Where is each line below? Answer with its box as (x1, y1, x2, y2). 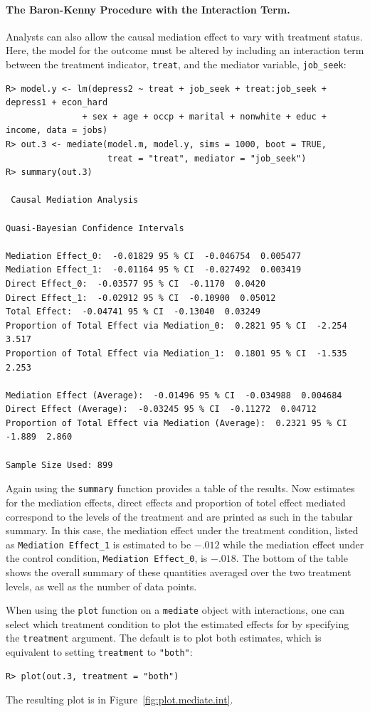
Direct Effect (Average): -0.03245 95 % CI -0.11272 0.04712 (6, 404, 317, 415)
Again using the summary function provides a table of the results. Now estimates (6, 481, 355, 496)
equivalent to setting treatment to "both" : (6, 644, 193, 659)
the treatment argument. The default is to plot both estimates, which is (6, 630, 322, 645)
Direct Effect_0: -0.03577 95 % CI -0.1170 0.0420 (6, 278, 266, 289)
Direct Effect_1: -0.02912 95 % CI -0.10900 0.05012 (6, 292, 276, 303)
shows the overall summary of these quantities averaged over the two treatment (6, 565, 351, 580)
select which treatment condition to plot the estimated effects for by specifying (6, 616, 349, 631)
